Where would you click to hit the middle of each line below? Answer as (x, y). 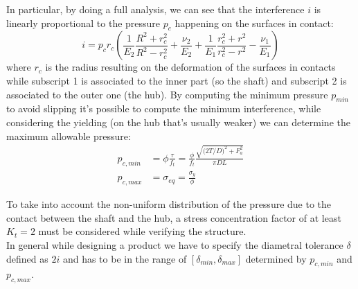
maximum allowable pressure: (69, 135)
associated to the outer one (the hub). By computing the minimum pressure (167, 94)
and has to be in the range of (125, 258)
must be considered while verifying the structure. (142, 231)
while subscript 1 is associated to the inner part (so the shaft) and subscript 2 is (177, 80)
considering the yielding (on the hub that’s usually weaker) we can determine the (178, 122)
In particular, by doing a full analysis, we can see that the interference (155, 9)
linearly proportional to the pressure (83, 23)
